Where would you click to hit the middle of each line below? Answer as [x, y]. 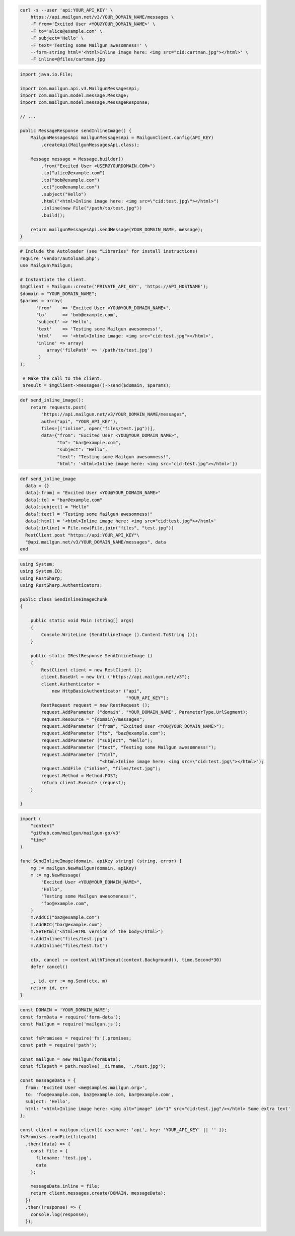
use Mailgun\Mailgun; [47, 265]
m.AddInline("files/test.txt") [69, 945]
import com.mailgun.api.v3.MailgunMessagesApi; [80, 88]
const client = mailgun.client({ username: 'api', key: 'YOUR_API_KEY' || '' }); [124, 1130]
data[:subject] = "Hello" [57, 507]
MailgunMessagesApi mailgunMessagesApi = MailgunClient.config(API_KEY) [122, 138]
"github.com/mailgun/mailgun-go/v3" [76, 833]
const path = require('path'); [59, 1045]
